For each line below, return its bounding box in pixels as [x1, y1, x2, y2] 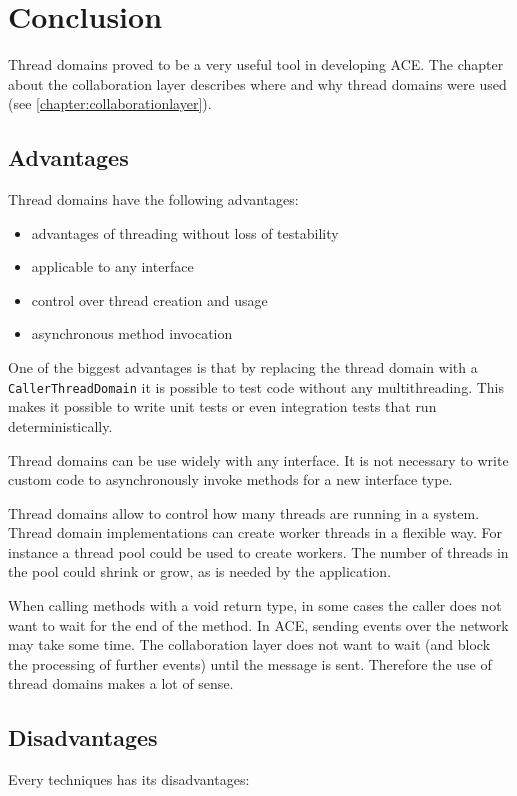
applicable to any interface [31, 256, 194, 277]
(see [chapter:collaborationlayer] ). [8, 93, 212, 114]
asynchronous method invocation [31, 323, 233, 344]
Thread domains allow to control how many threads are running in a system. [8, 502, 480, 523]
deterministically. [8, 415, 113, 436]
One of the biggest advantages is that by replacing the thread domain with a [8, 357, 478, 378]
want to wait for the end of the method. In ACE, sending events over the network [8, 614, 509, 635]
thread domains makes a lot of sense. [8, 673, 234, 694]
